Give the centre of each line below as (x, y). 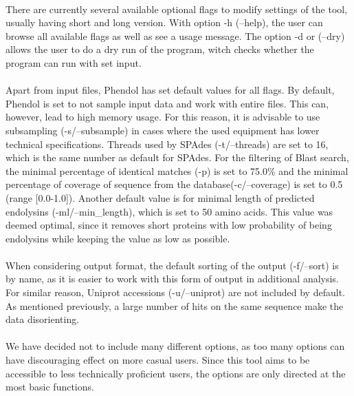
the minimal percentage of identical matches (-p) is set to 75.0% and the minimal (177, 170)
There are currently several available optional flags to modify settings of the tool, (177, 9)
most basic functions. (50, 387)
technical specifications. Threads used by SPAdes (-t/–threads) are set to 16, (167, 144)
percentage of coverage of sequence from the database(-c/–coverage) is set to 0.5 (174, 184)
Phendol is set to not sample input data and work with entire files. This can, (167, 103)
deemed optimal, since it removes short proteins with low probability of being (169, 225)
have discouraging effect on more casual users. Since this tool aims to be (158, 360)
